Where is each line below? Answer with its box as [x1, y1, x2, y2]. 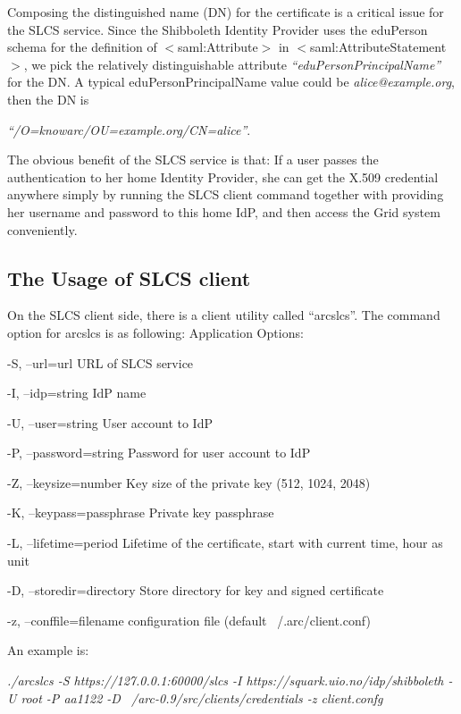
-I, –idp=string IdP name [7, 383, 147, 402]
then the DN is [7, 89, 89, 108]
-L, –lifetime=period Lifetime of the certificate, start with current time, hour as [7, 533, 443, 552]
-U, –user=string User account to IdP [7, 413, 213, 432]
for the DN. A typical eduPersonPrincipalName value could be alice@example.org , [7, 72, 456, 91]
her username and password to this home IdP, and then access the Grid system [7, 202, 440, 221]
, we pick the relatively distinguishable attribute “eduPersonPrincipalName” [23, 55, 441, 73]
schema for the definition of [7, 38, 157, 56]
